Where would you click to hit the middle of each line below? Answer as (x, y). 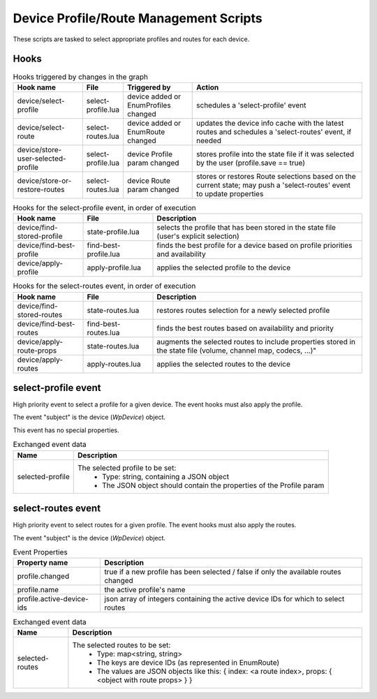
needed (209, 140)
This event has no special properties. (66, 430)
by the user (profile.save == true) (251, 163)
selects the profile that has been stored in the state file (246, 228)
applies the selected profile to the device (224, 267)
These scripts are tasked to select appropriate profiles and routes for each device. (131, 39)
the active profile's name (145, 590)
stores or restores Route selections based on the (276, 176)
